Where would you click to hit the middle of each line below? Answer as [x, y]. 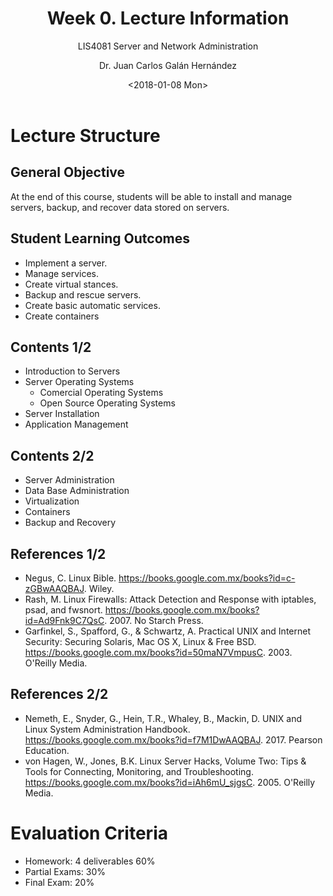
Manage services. [62, 273]
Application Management [76, 424]
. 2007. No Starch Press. [154, 620]
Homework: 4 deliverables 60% [90, 861]
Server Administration [69, 480]
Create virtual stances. [71, 284]
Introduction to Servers [72, 371]
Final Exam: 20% [59, 882]
